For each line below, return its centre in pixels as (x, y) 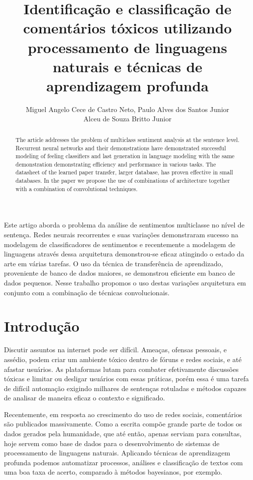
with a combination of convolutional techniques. (76, 188)
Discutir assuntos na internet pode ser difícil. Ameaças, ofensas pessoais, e (115, 350)
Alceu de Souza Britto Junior (127, 119)
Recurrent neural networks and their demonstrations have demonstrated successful (121, 148)
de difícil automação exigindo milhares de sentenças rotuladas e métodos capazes (125, 388)
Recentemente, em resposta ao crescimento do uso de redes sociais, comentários (123, 414)
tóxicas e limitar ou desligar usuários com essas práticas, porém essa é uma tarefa (126, 379)
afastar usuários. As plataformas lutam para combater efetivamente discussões (121, 369)
